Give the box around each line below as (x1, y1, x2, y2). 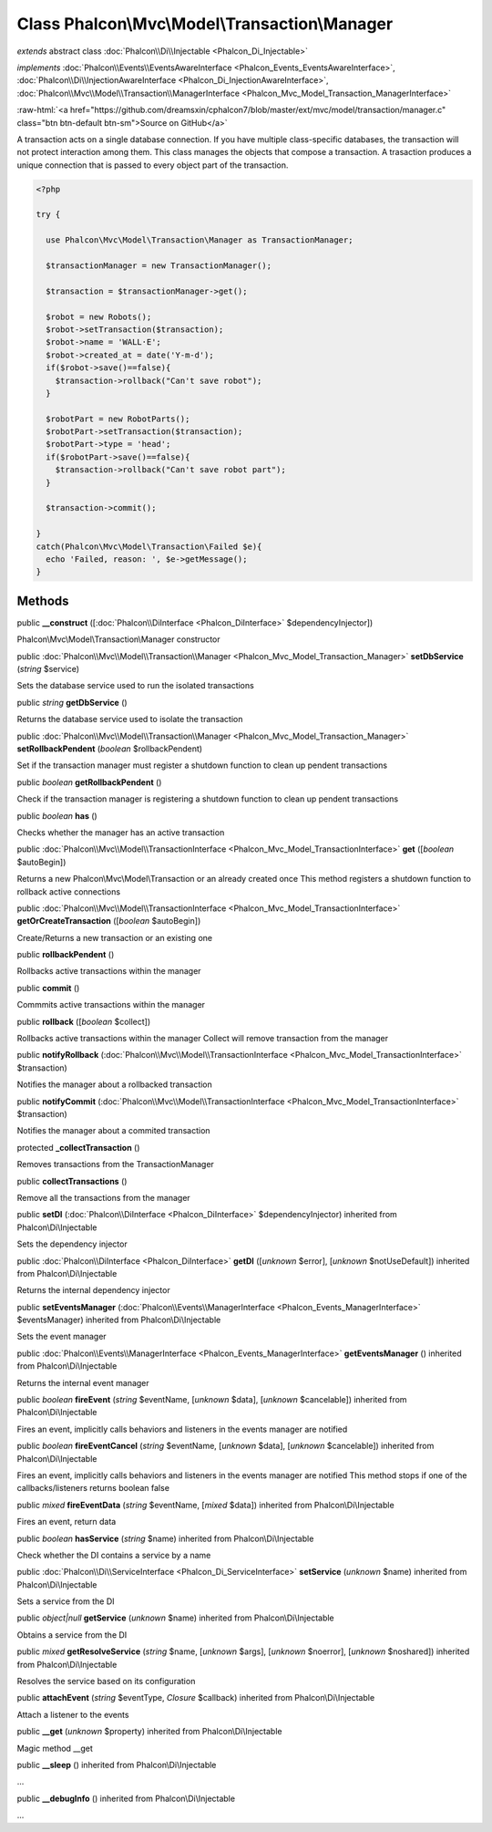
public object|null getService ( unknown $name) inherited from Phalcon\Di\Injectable (16, 1612, 334, 1623)
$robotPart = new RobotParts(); (46, 413, 190, 424)
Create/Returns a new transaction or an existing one (16, 932, 213, 943)
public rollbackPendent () (16, 949, 115, 960)
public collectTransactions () (16, 1175, 128, 1186)
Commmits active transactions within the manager (16, 999, 205, 1010)
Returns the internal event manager (16, 1377, 149, 1388)
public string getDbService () (16, 697, 128, 708)
